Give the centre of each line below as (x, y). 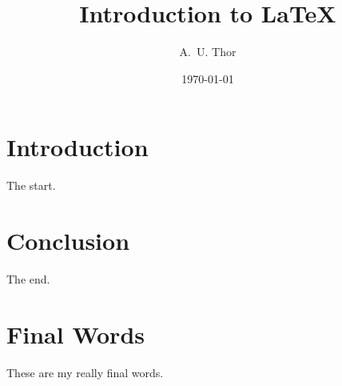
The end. (28, 278)
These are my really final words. (85, 372)
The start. (31, 185)
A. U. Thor (208, 52)
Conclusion (68, 241)
